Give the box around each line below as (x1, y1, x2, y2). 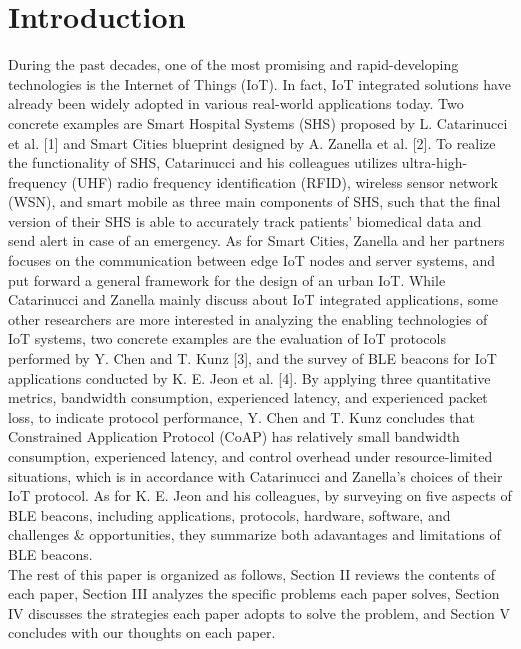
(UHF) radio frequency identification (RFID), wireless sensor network (71, 171, 498, 192)
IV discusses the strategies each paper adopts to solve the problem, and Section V (8, 602, 510, 623)
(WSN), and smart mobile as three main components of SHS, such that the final (8, 191, 501, 212)
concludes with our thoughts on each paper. (8, 622, 276, 643)
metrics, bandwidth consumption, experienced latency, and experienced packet (8, 387, 488, 408)
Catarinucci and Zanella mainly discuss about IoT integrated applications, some (8, 289, 499, 310)
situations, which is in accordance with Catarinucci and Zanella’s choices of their (8, 465, 503, 486)
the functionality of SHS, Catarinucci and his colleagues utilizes (8, 152, 398, 173)
